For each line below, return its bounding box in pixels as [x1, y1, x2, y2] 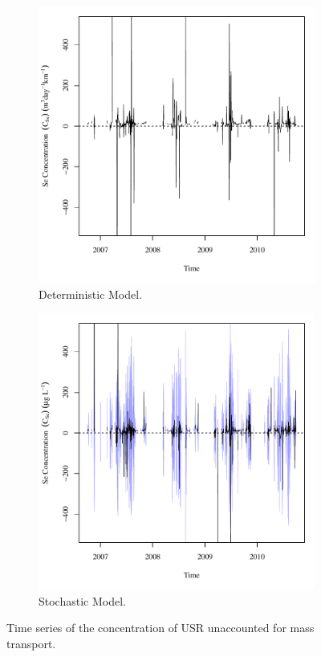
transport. [6, 635, 56, 651]
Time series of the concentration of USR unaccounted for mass [6, 619, 315, 636]
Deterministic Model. [39, 285, 143, 302]
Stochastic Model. [39, 592, 126, 609]
